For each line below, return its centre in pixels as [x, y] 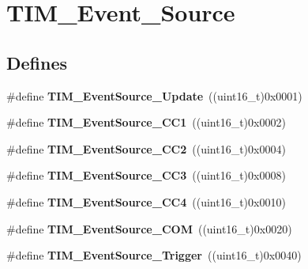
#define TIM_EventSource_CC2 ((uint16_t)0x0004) [146, 148]
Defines [37, 62]
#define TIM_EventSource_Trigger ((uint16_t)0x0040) [154, 255]
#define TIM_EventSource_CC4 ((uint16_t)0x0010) [146, 201]
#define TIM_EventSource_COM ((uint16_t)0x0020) [149, 228]
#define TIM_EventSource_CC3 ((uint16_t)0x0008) [146, 175]
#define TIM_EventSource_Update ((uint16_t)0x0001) [154, 95]
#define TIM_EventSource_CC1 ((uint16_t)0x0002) [146, 122]
